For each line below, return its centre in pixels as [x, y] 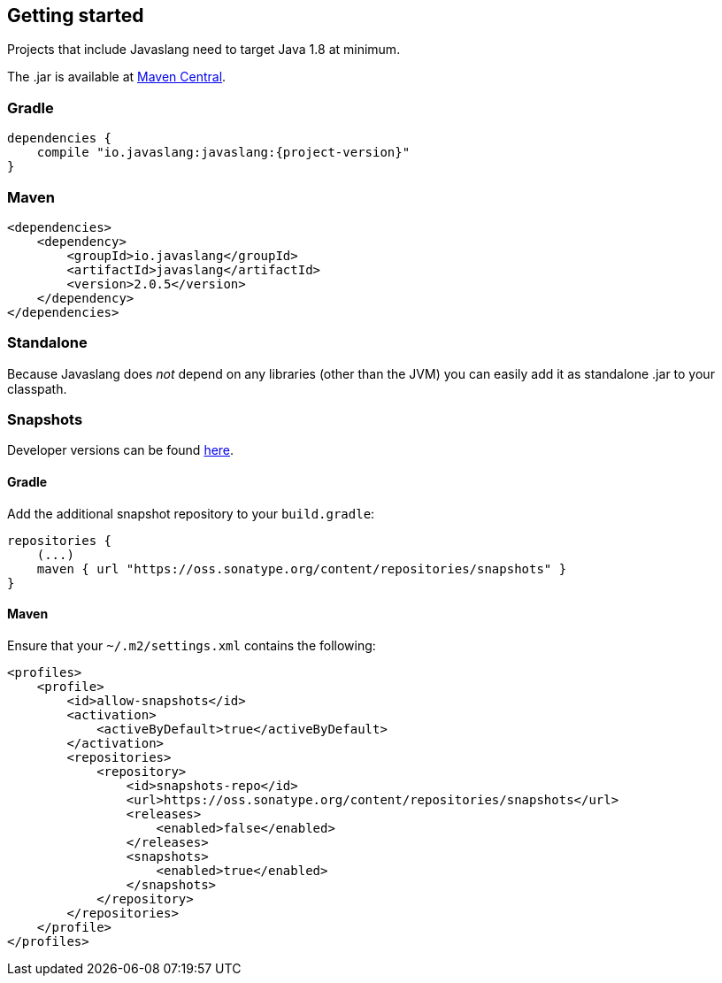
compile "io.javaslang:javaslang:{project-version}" [223, 153]
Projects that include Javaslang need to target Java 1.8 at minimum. [204, 50]
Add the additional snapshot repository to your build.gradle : [191, 513]
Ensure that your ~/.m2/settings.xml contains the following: [192, 645]
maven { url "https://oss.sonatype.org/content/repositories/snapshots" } [302, 568]
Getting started [76, 15]
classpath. [37, 388]
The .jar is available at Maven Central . [117, 77]
